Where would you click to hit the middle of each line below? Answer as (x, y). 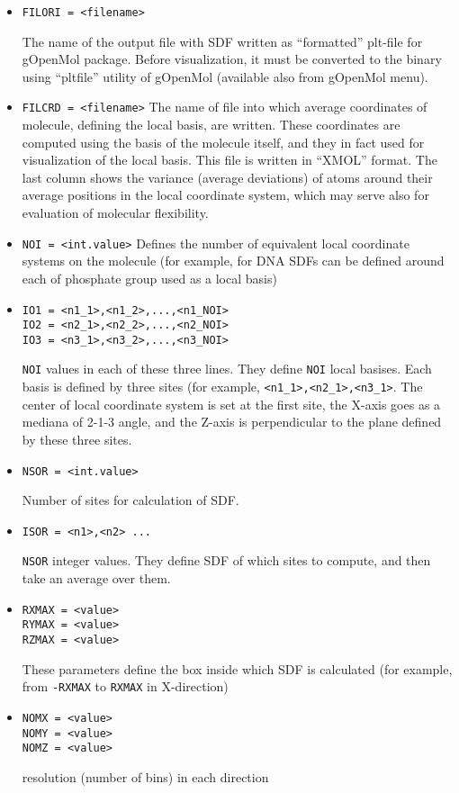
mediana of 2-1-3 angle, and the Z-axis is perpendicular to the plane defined (232, 422)
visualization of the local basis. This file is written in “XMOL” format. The (229, 160)
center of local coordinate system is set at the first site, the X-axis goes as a (231, 404)
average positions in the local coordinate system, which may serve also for (225, 195)
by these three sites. (77, 439)
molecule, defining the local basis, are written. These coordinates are (211, 125)
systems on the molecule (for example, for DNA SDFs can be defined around (233, 261)
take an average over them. (96, 578)
